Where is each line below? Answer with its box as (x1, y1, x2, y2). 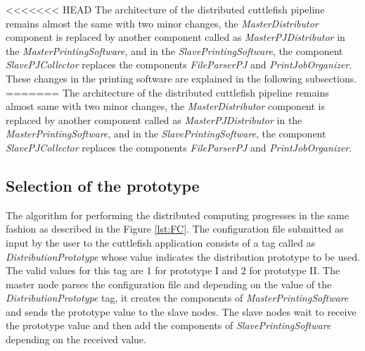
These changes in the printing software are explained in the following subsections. (6, 70, 357, 85)
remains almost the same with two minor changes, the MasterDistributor (6, 16, 319, 30)
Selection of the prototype (6, 174, 200, 196)
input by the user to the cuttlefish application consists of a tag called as (6, 235, 316, 250)
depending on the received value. (6, 332, 146, 347)
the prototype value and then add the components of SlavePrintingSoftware (6, 318, 331, 333)
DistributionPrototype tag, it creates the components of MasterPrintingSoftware (6, 290, 349, 305)
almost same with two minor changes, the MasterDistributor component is (6, 99, 326, 113)
